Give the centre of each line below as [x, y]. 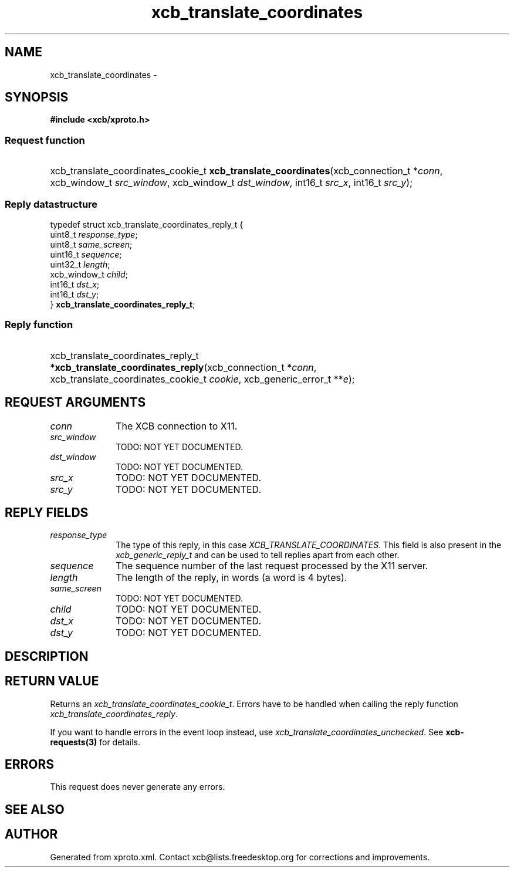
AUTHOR [31, 834]
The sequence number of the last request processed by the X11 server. [272, 566]
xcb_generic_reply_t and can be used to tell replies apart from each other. [258, 555]
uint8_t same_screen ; [91, 244]
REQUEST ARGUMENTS [75, 403]
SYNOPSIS [37, 97]
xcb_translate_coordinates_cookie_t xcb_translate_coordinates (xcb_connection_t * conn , [246, 171]
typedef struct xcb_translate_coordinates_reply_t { [147, 224]
